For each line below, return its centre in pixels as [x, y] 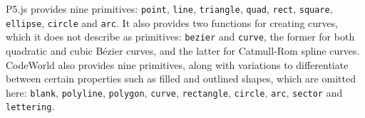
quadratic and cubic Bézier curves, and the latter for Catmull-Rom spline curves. [183, 50]
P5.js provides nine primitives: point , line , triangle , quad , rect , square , [169, 9]
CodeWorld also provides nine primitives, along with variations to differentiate [177, 64]
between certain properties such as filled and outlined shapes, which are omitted [181, 79]
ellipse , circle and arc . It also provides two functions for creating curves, [172, 22]
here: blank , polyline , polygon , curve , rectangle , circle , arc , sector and [174, 92]
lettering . [30, 106]
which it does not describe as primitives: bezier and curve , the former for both [180, 37]
